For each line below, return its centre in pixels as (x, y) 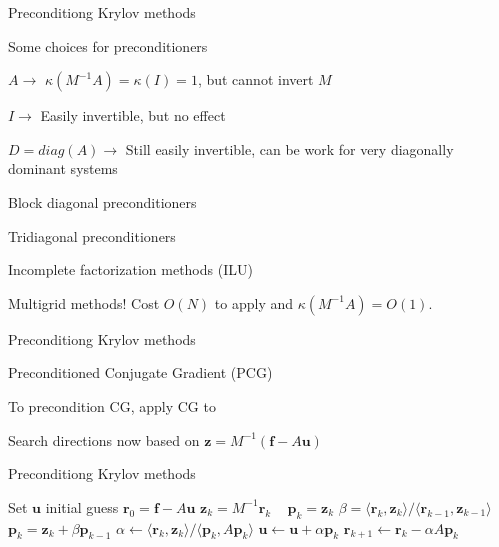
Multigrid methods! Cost (84, 302)
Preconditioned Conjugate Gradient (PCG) (140, 372)
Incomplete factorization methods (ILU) (130, 269)
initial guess (82, 506)
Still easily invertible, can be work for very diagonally (289, 148)
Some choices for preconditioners (108, 45)
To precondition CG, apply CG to (112, 405)
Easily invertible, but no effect (133, 115)
